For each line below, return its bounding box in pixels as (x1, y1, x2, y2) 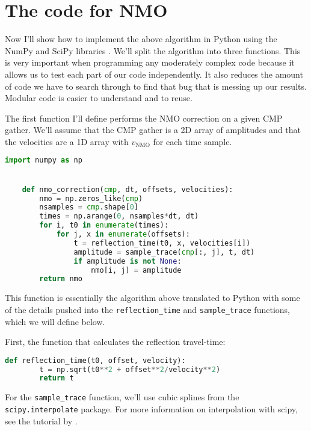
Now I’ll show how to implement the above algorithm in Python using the (5, 33, 277, 45)
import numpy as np (5, 156, 82, 165)
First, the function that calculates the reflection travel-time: (5, 335, 226, 348)
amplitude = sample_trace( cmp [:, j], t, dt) (73, 247, 255, 256)
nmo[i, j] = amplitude (91, 265, 182, 274)
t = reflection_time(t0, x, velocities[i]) (73, 238, 251, 247)
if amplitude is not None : (73, 256, 182, 265)
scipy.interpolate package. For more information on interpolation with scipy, (5, 403, 298, 415)
